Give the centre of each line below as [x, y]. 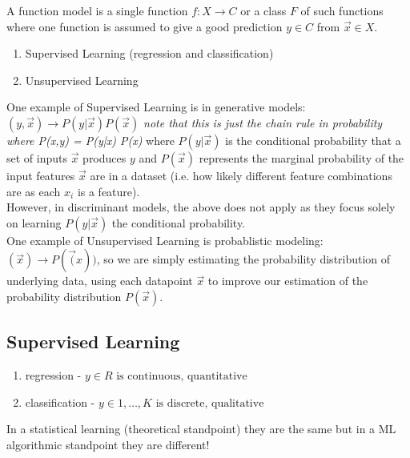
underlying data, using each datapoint [100, 281]
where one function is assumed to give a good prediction [145, 26]
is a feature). [109, 191]
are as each [34, 191]
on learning [34, 222]
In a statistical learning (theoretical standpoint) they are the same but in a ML [201, 429]
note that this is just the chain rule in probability [263, 122]
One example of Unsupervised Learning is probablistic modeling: [165, 240]
